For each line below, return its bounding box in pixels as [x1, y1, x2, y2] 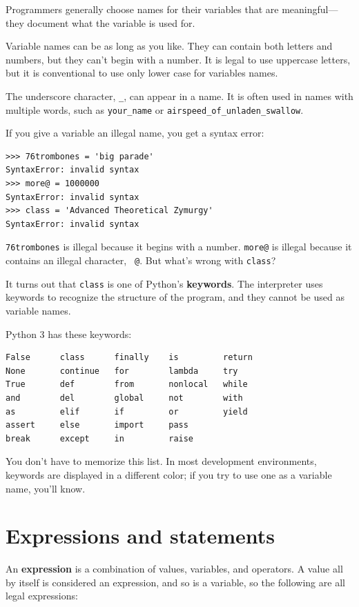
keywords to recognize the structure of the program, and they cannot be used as [6, 290, 345, 304]
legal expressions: [6, 588, 78, 603]
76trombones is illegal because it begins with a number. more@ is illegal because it [6, 239, 352, 254]
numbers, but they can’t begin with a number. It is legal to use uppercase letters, [6, 52, 351, 66]
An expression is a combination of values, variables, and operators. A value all [6, 561, 343, 576]
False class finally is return [6, 352, 253, 363]
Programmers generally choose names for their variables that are [6, 2, 279, 16]
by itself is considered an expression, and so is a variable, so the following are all [6, 575, 345, 589]
